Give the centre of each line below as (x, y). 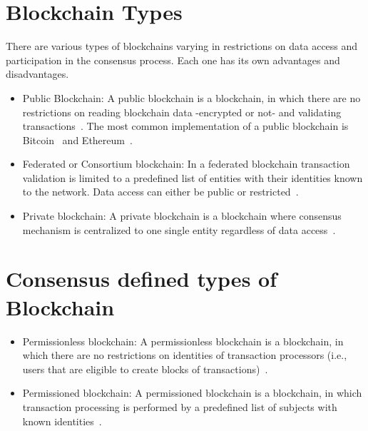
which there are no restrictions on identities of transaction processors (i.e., (185, 355)
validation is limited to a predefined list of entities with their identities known (193, 177)
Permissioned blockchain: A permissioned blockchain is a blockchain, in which (192, 393)
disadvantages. (37, 74)
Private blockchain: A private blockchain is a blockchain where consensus (182, 216)
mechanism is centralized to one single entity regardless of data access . (179, 229)
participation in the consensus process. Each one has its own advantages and (173, 60)
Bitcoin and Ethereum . (77, 140)
